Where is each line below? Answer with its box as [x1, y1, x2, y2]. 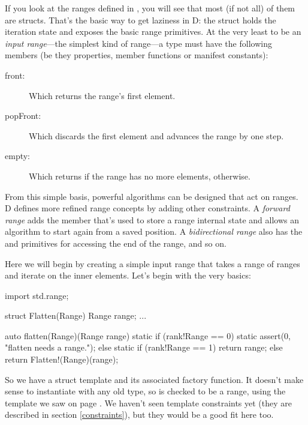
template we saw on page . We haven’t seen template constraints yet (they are [5, 396, 292, 409]
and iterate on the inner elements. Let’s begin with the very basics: [5, 269, 251, 282]
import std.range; [5, 289, 69, 301]
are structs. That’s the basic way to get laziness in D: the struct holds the [5, 13, 276, 26]
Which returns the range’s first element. [29, 89, 176, 101]
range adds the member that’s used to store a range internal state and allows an [5, 213, 300, 226]
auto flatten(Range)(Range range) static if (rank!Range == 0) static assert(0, [5, 329, 291, 342]
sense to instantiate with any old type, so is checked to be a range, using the [5, 385, 286, 397]
